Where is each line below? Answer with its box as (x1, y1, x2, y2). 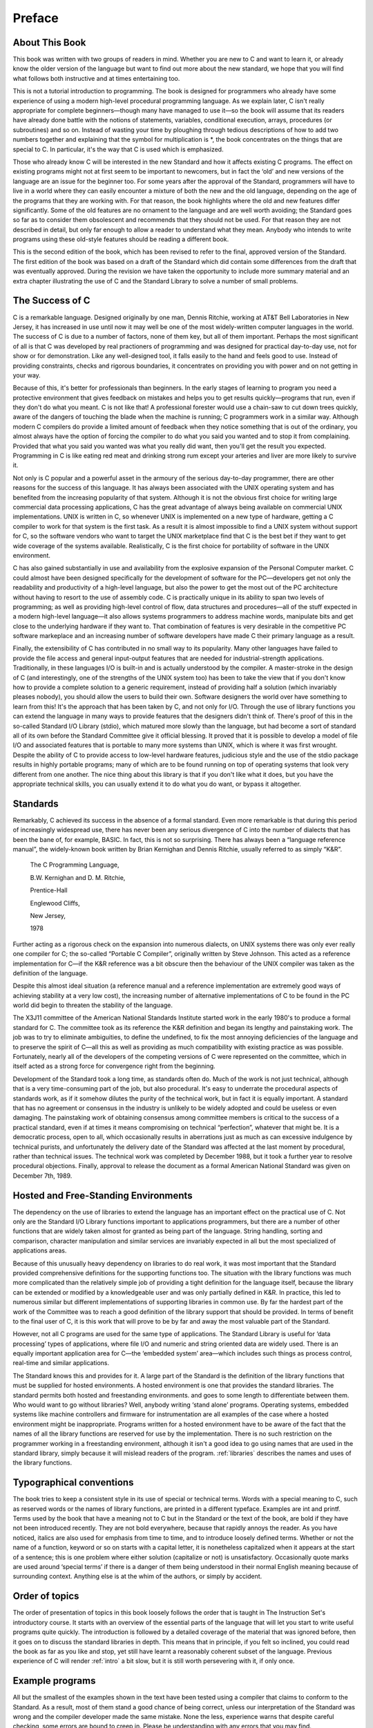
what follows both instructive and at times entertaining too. (12, 74, 180, 82)
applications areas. (12, 1246, 67, 1255)
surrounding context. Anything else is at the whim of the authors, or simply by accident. (12, 1572, 262, 1581)
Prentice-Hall (30, 886, 68, 894)
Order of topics (12, 1590, 79, 1602)
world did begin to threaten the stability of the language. (12, 1001, 173, 1009)
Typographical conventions (12, 1476, 134, 1489)
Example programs (12, 1675, 96, 1687)
